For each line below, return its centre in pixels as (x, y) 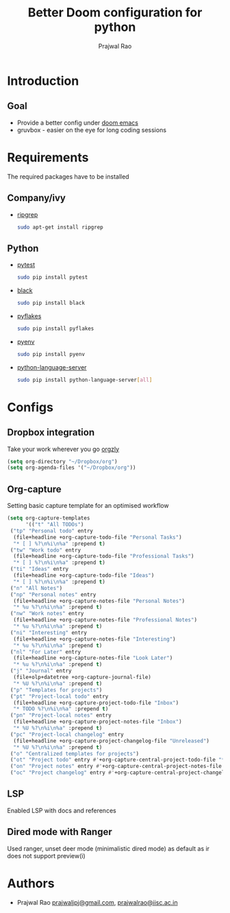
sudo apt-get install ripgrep (60, 227)
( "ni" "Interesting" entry (49, 632)
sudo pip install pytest (52, 278)
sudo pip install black (51, 303)
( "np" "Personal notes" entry (53, 594)
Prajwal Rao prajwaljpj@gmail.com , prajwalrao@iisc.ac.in (97, 902)
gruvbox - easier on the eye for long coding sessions (91, 130)
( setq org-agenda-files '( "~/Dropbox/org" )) (72, 468)
